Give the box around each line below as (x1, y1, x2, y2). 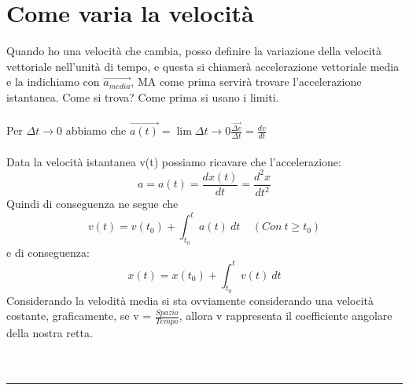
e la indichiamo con (6, 73, 100, 90)
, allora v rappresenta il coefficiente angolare (179, 307, 392, 324)
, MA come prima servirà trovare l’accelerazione (131, 73, 362, 90)
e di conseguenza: (6, 243, 90, 260)
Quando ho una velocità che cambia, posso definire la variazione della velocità (6, 43, 382, 59)
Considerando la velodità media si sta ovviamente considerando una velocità (6, 292, 374, 308)
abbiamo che (65, 122, 127, 139)
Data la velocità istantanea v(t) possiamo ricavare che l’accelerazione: (6, 153, 341, 169)
